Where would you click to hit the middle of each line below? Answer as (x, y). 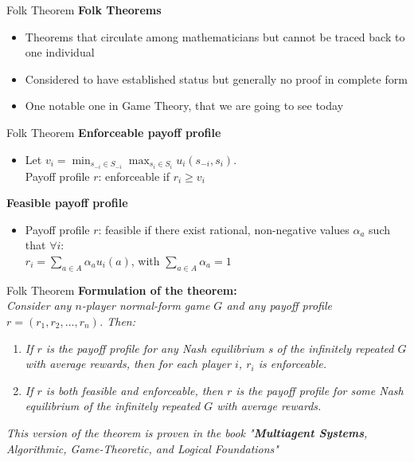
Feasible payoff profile (67, 203)
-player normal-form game (146, 305)
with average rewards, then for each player (128, 364)
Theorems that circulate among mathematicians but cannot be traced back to (215, 36)
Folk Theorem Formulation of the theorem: (122, 290)
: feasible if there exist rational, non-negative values (224, 229)
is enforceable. (293, 364)
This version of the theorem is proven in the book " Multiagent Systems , (187, 432)
